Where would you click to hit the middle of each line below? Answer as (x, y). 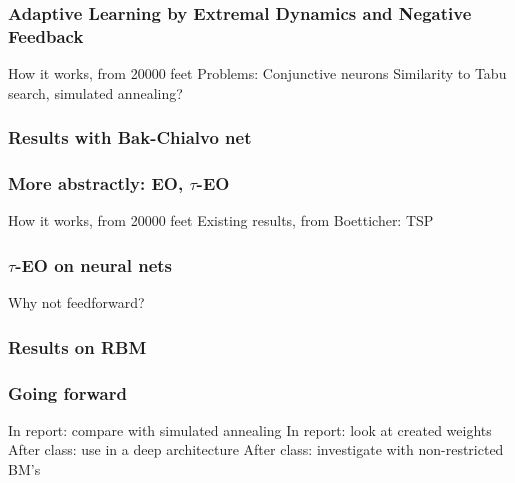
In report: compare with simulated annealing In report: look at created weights (250, 429)
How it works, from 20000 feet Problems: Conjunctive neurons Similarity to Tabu (257, 73)
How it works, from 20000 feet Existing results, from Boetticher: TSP (221, 220)
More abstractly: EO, (96, 183)
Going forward (67, 392)
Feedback (46, 35)
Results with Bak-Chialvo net (130, 137)
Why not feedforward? (76, 302)
